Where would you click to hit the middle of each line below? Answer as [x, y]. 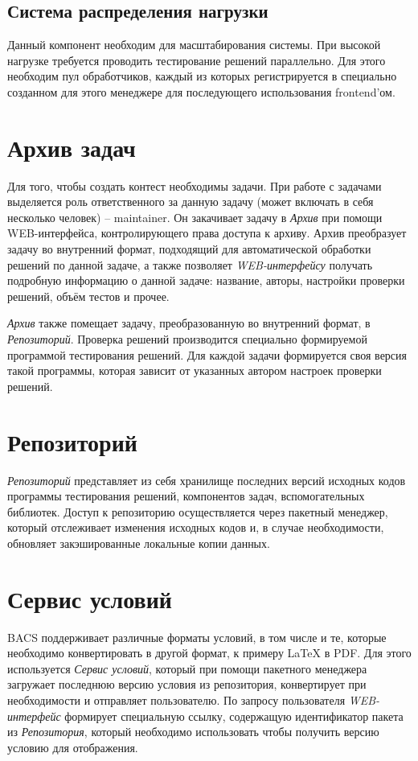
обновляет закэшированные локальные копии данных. [139, 543]
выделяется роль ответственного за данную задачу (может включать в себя [191, 202]
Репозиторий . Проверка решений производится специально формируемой [187, 339]
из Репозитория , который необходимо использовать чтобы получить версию [193, 732]
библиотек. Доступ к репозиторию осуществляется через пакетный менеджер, [198, 511]
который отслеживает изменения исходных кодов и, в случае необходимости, [196, 527]
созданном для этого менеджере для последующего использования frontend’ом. [201, 91]
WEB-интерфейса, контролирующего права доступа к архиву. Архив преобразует [207, 233]
